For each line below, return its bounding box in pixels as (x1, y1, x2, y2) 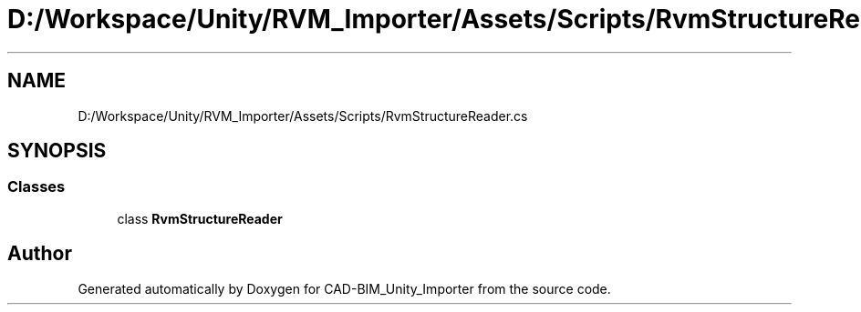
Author (7, 242, 72, 266)
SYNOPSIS (7, 139, 107, 163)
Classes (7, 177, 66, 196)
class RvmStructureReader (117, 210, 283, 226)
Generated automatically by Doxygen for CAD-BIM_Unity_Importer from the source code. (78, 280, 611, 297)
